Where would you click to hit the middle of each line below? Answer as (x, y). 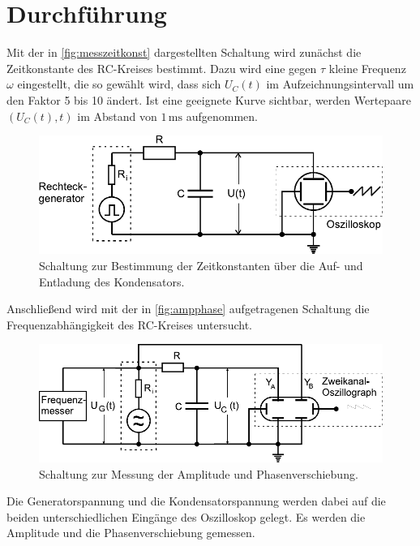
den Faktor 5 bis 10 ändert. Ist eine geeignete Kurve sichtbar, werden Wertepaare (209, 99)
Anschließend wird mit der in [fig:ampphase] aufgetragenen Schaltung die (188, 309)
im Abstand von (117, 116)
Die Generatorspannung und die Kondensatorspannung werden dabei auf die (196, 501)
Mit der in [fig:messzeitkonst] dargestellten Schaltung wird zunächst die (184, 52)
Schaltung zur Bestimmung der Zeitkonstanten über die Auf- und (201, 265)
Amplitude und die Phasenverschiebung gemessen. (131, 533)
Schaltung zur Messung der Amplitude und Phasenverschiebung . (199, 473)
